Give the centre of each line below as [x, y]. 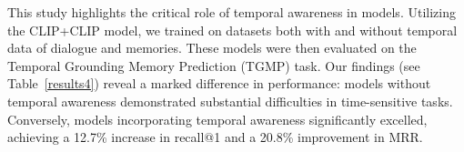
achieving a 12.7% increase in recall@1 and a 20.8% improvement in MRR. [215, 137]
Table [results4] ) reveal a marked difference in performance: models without [219, 83]
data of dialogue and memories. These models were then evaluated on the [212, 48]
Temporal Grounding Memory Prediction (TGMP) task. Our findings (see [214, 65]
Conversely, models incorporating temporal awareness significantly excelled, [217, 119]
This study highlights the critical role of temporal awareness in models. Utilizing [232, 12]
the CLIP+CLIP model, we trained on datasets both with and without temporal [232, 30]
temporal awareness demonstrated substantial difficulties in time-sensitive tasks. [230, 101]
